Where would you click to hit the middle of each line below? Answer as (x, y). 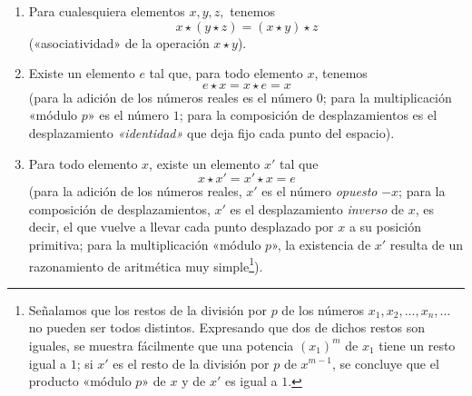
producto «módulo (80, 381)
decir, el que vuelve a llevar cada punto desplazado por (181, 227)
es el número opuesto (320, 191)
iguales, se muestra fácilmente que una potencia (161, 345)
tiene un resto (417, 345)
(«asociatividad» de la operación (119, 42)
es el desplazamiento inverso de (317, 208)
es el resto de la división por (191, 363)
